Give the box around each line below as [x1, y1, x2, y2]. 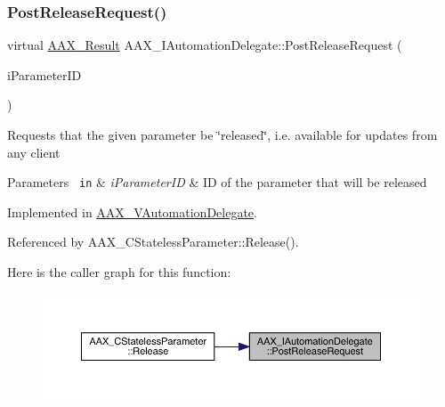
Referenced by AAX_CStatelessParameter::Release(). [7, 232, 299, 251]
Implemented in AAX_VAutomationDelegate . [7, 202, 257, 221]
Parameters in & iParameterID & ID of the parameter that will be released [7, 173, 427, 191]
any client [7, 142, 61, 161]
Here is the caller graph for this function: [7, 263, 231, 281]
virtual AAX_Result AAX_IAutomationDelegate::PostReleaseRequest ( [7, 36, 402, 54]
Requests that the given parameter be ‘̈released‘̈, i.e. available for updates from [7, 126, 438, 143]
